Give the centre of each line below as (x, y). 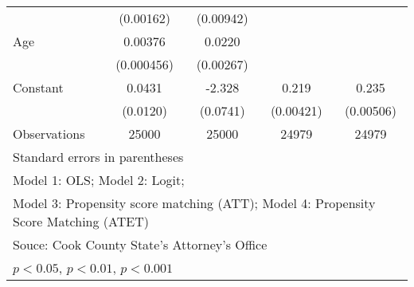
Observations (49, 134)
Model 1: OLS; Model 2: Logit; (99, 180)
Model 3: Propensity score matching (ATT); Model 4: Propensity (194, 203)
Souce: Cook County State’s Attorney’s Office (140, 244)
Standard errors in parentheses (98, 157)
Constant (38, 87)
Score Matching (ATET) (81, 221)
